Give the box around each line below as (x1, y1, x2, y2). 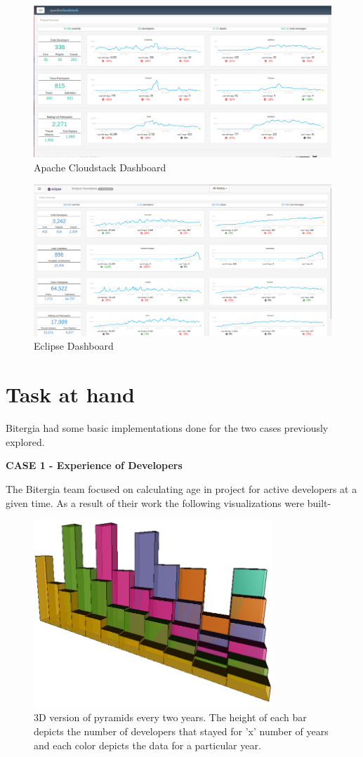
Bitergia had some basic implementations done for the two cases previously (6, 421, 329, 435)
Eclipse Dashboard (34, 338, 114, 353)
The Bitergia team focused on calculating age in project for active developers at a (6, 481, 357, 496)
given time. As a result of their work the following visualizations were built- (6, 495, 331, 510)
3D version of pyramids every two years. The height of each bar (34, 710, 307, 725)
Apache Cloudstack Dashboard (34, 159, 166, 174)
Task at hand (6, 380, 136, 409)
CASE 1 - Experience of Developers (6, 458, 183, 473)
